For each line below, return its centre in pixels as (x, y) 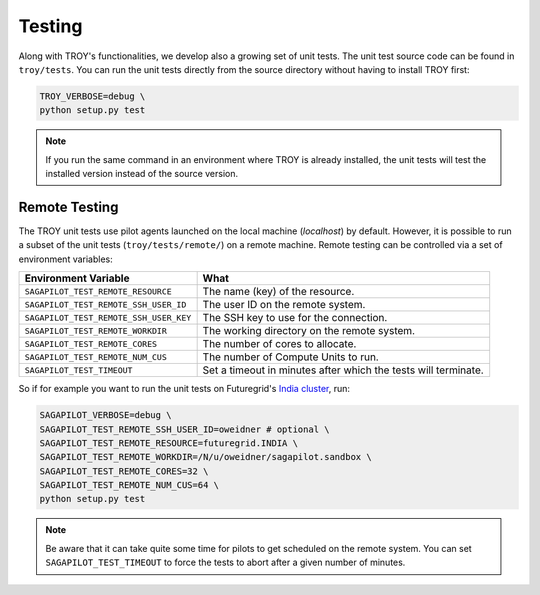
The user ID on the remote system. (284, 305)
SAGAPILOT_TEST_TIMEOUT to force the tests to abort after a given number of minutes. (225, 562)
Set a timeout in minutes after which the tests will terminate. (343, 370)
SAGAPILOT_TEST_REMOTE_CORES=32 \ (124, 471)
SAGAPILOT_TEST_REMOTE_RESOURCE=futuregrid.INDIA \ (169, 443)
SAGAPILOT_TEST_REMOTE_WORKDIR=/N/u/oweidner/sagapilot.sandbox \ (205, 457)
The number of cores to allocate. (279, 344)
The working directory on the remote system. (308, 331)
